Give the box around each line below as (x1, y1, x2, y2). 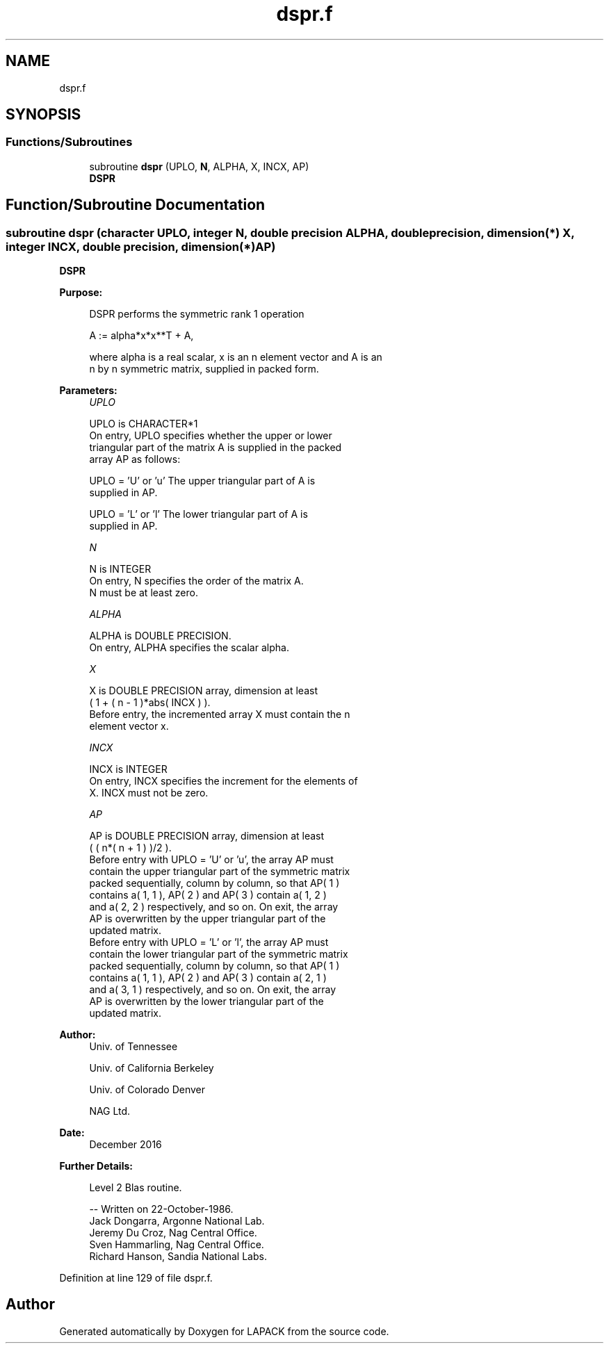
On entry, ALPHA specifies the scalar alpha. (89, 641, 289, 654)
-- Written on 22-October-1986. (89, 1203, 234, 1216)
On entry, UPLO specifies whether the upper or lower (89, 430, 332, 442)
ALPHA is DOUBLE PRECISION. (89, 630, 232, 642)
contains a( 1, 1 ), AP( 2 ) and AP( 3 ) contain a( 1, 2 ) (89, 889, 327, 901)
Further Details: (59, 1160, 133, 1172)
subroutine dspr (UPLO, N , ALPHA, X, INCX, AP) (89, 160, 309, 172)
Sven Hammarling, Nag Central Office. (89, 1238, 264, 1251)
